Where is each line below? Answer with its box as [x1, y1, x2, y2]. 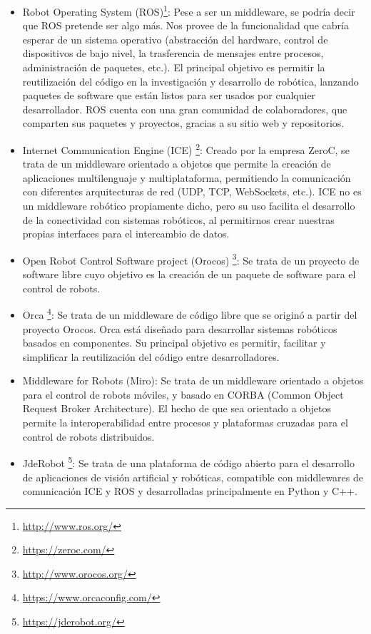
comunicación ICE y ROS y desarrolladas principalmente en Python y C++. [22, 484, 357, 498]
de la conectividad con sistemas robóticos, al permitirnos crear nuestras [22, 212, 335, 227]
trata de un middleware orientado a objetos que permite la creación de [22, 156, 331, 171]
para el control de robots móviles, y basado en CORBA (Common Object [22, 387, 344, 402]
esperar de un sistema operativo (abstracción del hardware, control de [22, 31, 328, 46]
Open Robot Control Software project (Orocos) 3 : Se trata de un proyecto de [22, 250, 360, 267]
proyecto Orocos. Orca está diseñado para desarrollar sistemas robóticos [22, 321, 337, 336]
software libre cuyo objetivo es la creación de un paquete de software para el [22, 267, 356, 282]
